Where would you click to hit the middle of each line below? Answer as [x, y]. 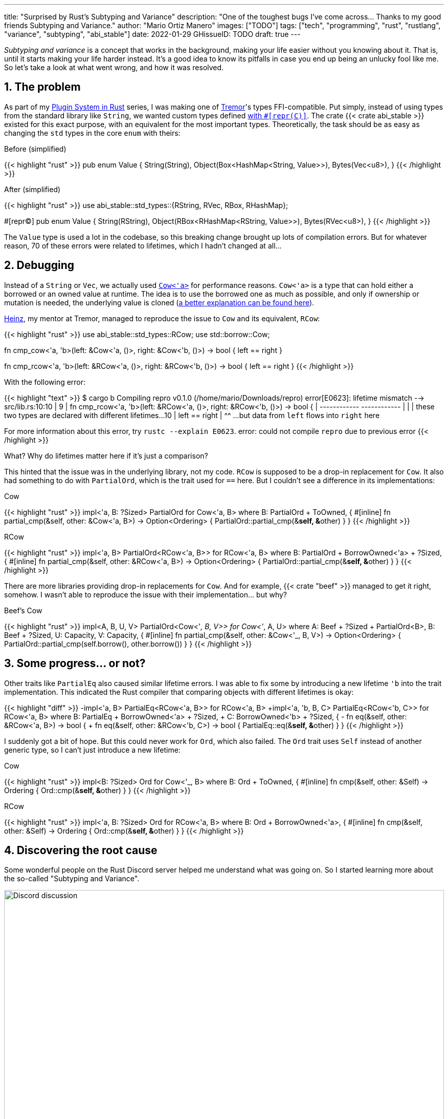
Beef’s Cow [23, 610]
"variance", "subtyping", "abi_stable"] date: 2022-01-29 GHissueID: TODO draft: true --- [152, 34]
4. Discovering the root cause [81, 850]
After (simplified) [32, 189]
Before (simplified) [35, 149]
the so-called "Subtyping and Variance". [72, 879]
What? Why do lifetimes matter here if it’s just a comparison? [106, 455]
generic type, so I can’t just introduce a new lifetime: [92, 750]
